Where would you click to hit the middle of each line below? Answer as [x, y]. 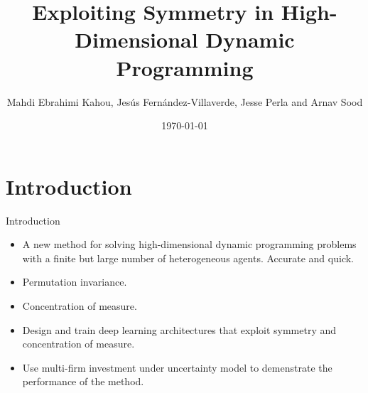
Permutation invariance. [75, 282]
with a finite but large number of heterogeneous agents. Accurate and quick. [188, 258]
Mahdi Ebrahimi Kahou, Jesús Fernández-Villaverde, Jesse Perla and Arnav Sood [185, 101]
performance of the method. [83, 381]
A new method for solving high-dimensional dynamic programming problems [189, 244]
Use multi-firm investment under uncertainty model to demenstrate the [177, 367]
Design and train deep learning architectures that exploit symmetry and [179, 329]
